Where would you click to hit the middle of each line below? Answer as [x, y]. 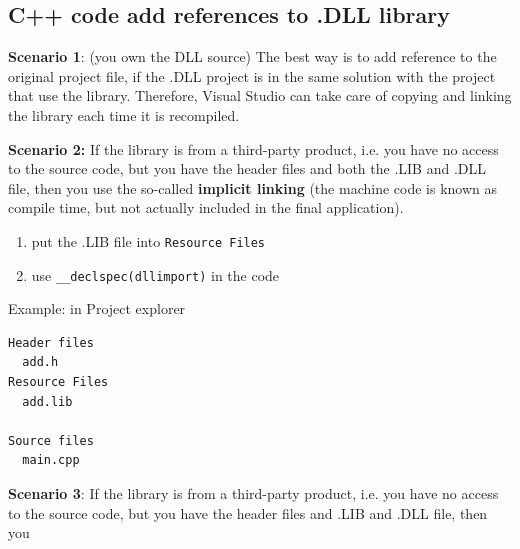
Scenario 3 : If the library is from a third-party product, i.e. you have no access [253, 493]
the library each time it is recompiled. [124, 114]
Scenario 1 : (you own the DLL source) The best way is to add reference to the [252, 56]
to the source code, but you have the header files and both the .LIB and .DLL [247, 168]
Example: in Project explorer [97, 308]
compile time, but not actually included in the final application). [206, 207]
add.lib [47, 401]
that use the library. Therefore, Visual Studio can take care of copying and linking [260, 95]
